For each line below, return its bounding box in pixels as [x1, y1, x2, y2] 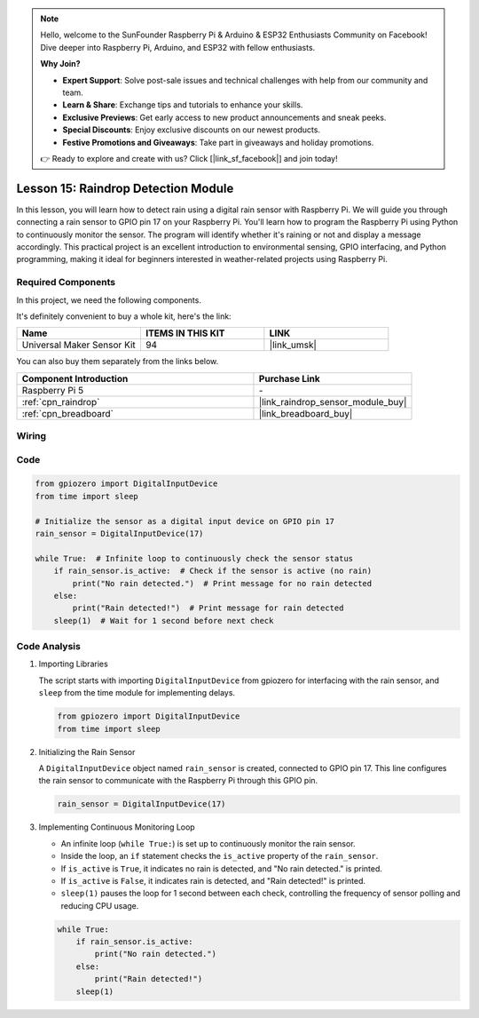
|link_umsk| [269, 338, 317, 351]
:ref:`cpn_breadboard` [21, 407, 114, 419]
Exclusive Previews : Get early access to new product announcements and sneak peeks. [62, 112, 387, 123]
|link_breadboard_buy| [258, 407, 353, 419]
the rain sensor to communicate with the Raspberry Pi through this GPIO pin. [38, 775, 318, 786]
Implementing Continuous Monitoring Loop [38, 822, 195, 832]
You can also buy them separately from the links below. [16, 356, 219, 367]
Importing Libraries [38, 658, 108, 670]
